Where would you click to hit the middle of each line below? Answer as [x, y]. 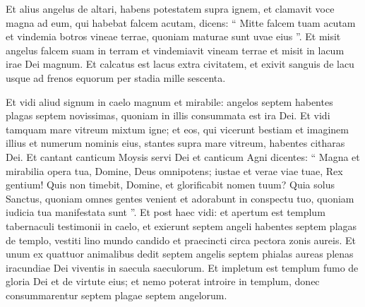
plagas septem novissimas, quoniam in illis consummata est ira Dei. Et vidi [168, 115]
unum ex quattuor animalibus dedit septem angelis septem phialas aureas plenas [180, 254]
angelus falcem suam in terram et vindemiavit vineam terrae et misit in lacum [175, 50]
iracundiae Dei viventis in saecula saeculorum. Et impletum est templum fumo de [182, 267]
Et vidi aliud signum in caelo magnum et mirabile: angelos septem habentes [169, 101]
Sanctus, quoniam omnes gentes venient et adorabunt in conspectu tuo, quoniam [180, 198]
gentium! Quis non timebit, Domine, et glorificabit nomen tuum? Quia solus [170, 185]
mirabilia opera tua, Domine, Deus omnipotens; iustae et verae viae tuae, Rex [174, 170]
